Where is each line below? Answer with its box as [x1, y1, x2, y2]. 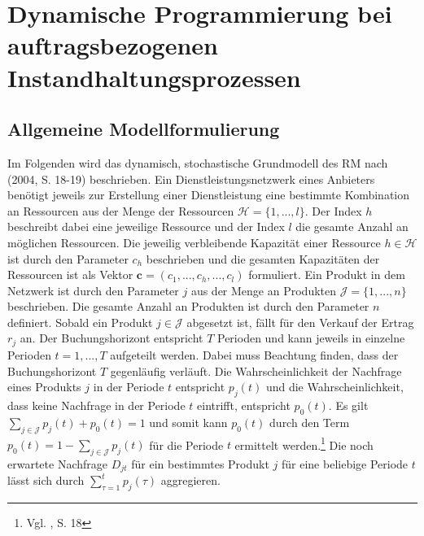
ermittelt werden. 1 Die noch [234, 434, 374, 453]
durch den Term [269, 413, 350, 430]
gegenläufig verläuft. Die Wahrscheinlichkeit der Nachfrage [110, 362, 402, 379]
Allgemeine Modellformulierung [7, 116, 280, 142]
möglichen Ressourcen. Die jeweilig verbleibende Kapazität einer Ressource [7, 233, 381, 251]
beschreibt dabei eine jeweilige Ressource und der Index [7, 218, 285, 235]
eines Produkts [7, 378, 81, 395]
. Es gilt [328, 396, 369, 413]
